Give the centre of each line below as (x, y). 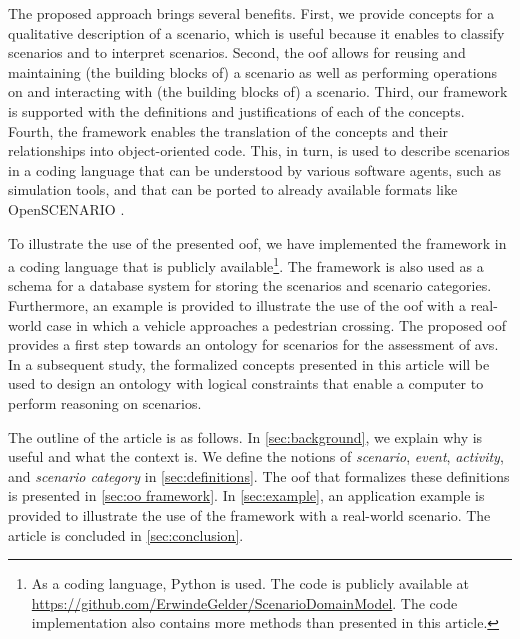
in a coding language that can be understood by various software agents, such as (254, 169)
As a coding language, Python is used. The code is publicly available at (250, 583)
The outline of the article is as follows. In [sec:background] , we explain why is (245, 436)
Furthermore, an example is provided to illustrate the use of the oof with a (237, 304)
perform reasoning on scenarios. (105, 402)
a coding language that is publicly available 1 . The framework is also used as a (246, 264)
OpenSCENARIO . (66, 208)
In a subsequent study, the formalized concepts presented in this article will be (249, 363)
